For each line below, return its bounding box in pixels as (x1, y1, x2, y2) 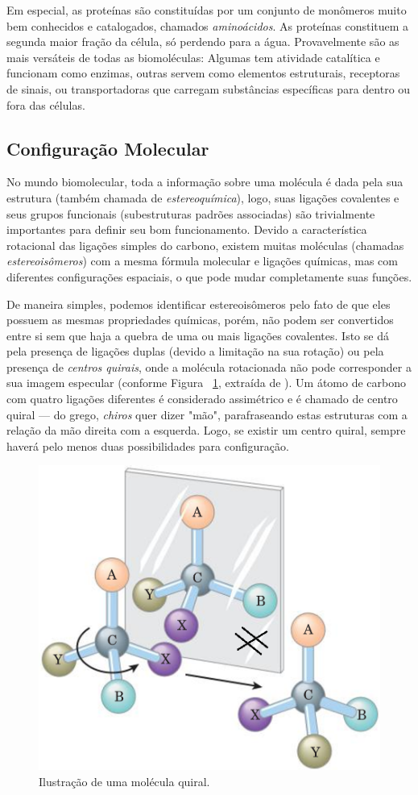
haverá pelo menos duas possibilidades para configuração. (6, 437, 289, 454)
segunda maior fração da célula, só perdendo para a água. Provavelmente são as (6, 33, 399, 50)
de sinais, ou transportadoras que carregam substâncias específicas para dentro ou (6, 80, 411, 97)
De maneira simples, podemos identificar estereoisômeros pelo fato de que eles (6, 295, 391, 312)
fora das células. (6, 96, 85, 113)
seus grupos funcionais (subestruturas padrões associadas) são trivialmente (6, 205, 375, 222)
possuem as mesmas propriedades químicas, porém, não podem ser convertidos (6, 311, 394, 328)
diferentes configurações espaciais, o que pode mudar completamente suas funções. (6, 268, 412, 285)
